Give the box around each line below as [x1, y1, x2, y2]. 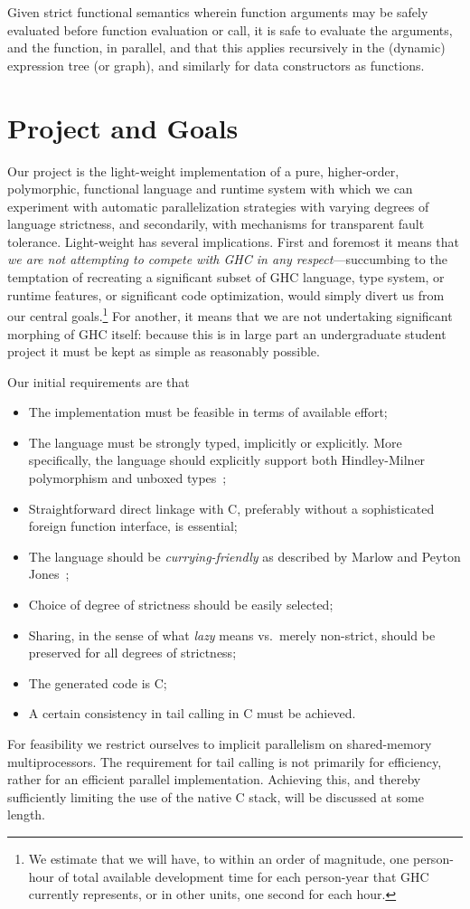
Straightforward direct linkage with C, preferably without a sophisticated [28, 498, 435, 517]
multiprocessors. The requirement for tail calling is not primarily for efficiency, [7, 752, 442, 771]
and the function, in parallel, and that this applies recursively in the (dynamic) [7, 38, 446, 57]
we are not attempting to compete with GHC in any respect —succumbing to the [7, 250, 447, 269]
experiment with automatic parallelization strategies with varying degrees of [7, 196, 429, 215]
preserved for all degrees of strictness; [28, 643, 237, 662]
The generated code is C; [28, 673, 167, 692]
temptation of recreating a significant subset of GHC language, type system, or [7, 268, 445, 287]
